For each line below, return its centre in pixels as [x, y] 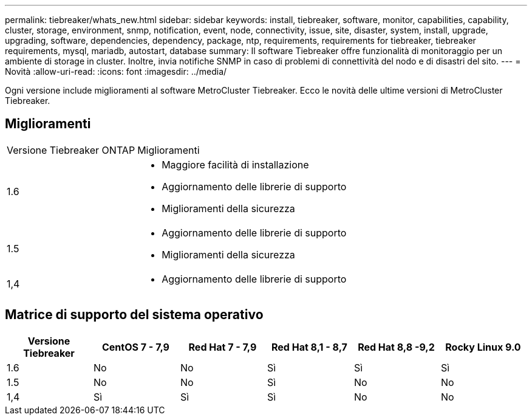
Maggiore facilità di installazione [235, 164]
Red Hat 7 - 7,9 [223, 347]
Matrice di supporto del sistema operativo [134, 315]
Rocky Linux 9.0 [483, 347]
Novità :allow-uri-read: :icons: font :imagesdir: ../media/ [116, 71]
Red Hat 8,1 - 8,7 [309, 347]
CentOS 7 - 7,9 [135, 347]
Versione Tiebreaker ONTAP [71, 150]
